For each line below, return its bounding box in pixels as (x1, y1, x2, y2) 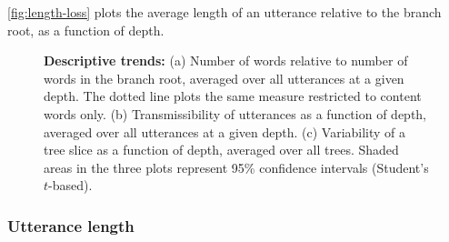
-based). (48, 176, 93, 195)
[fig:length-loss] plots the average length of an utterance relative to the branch (7, 3, 442, 21)
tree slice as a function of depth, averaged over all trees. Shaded (44, 140, 399, 159)
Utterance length (7, 214, 135, 237)
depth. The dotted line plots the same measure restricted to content (44, 86, 422, 106)
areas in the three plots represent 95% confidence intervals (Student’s (44, 157, 429, 176)
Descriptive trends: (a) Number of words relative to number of (44, 51, 408, 70)
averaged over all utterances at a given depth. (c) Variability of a (44, 122, 406, 141)
